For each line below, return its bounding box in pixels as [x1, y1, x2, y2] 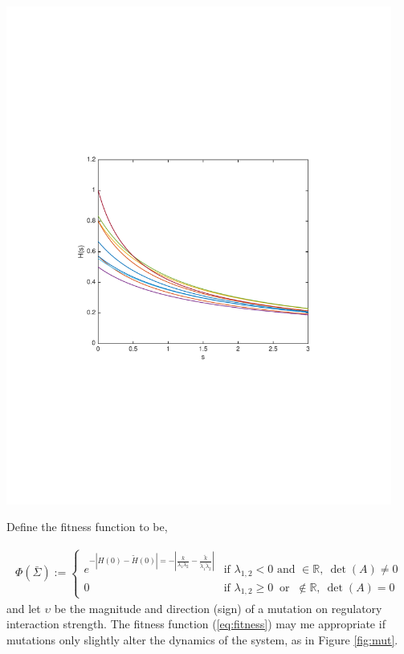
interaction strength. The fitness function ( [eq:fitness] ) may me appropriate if [6, 615, 386, 632]
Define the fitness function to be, [6, 518, 168, 535]
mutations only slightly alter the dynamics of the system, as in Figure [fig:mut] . [6, 631, 398, 648]
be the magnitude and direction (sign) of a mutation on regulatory [54, 599, 382, 616]
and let [6, 599, 41, 616]
